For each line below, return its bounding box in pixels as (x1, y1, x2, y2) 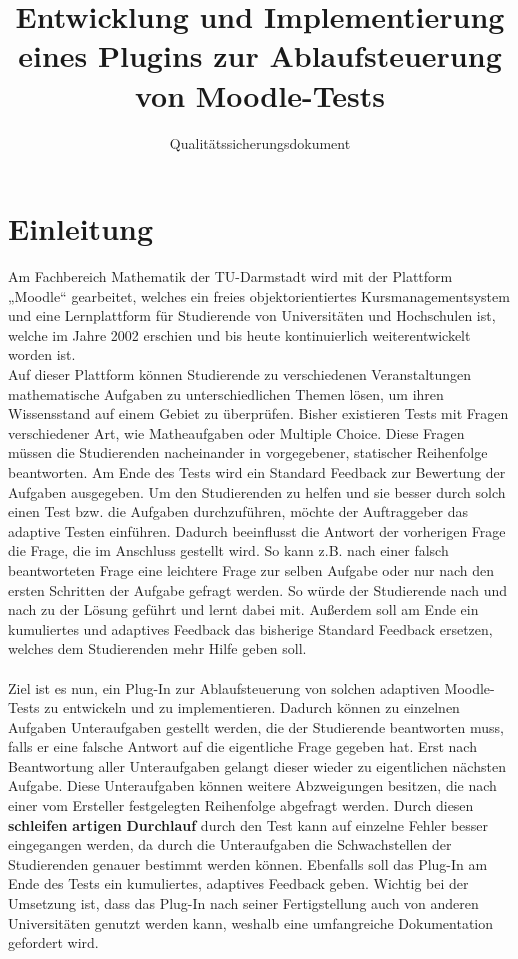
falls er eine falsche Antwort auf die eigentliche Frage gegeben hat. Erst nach (8, 736, 477, 757)
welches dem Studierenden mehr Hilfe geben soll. (8, 638, 307, 659)
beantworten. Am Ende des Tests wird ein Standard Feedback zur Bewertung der (8, 461, 506, 482)
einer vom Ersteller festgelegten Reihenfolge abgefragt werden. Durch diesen (8, 795, 474, 816)
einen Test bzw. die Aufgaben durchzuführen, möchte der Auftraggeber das (8, 501, 469, 522)
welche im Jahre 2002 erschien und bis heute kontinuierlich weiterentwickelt (8, 324, 471, 345)
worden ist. (8, 344, 76, 365)
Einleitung (8, 208, 154, 249)
